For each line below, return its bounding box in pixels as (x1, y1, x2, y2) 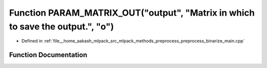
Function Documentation (9, 51, 88, 59)
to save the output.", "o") (9, 21, 114, 32)
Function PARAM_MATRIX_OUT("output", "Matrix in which (9, 7, 255, 18)
